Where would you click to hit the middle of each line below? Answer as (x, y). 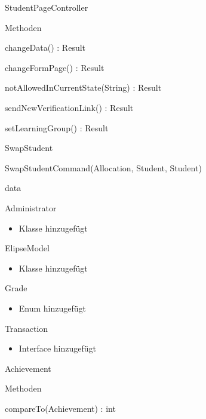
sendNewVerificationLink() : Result (69, 107)
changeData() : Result (45, 47)
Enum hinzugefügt (53, 308)
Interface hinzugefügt (57, 348)
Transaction (27, 328)
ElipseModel (27, 248)
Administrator (31, 207)
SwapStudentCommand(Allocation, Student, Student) (103, 167)
